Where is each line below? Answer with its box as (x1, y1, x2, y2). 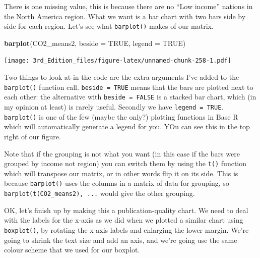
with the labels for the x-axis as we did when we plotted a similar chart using (4, 215, 243, 225)
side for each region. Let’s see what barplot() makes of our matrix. (4, 21, 214, 31)
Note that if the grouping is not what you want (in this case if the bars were (4, 148, 240, 159)
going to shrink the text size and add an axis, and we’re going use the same (4, 234, 237, 245)
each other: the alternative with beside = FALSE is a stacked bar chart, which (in (4, 91, 256, 102)
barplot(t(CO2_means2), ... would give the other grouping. (4, 188, 195, 198)
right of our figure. (4, 131, 61, 141)
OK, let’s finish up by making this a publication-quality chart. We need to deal (4, 204, 248, 215)
